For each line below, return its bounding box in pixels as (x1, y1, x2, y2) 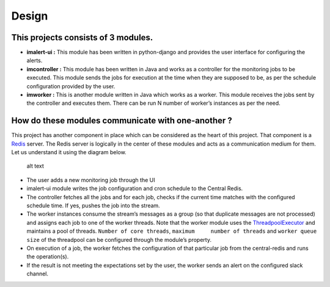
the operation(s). (26, 253, 69, 260)
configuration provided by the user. (26, 82, 116, 90)
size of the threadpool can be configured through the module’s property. (26, 236, 212, 243)
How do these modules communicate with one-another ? (11, 116, 232, 126)
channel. (26, 270, 49, 277)
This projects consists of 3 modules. (11, 32, 153, 43)
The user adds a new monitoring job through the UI (26, 176, 155, 183)
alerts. (26, 57, 43, 64)
